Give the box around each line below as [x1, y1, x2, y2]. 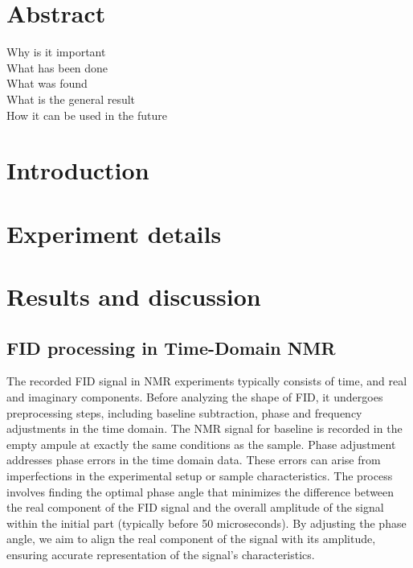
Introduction [6, 154, 149, 187]
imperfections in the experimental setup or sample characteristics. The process [6, 467, 393, 484]
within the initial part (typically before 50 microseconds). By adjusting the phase [6, 514, 407, 531]
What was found [6, 75, 88, 92]
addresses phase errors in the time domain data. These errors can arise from [6, 451, 381, 468]
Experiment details [6, 216, 222, 249]
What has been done [6, 59, 108, 76]
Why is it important [6, 43, 106, 60]
